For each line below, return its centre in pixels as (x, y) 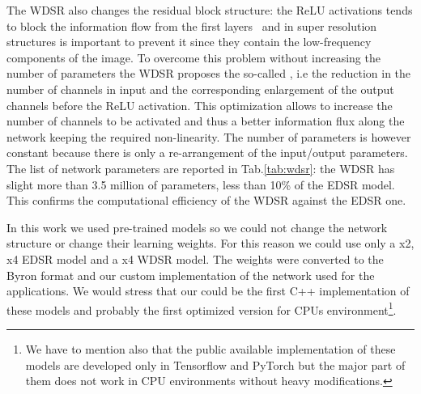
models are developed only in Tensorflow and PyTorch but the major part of (215, 364)
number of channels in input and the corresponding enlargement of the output (200, 89)
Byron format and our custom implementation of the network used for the (191, 275)
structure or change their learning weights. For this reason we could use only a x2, (210, 243)
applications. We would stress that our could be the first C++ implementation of (208, 291)
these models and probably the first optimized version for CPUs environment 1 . (202, 308)
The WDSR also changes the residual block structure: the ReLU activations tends (210, 10)
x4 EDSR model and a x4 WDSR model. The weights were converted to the (195, 258)
